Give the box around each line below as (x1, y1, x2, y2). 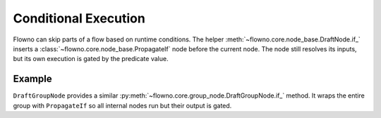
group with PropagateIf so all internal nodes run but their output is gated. (13, 101, 232, 110)
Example (13, 73, 52, 85)
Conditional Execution (13, 11, 146, 26)
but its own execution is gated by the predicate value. (13, 55, 169, 63)
